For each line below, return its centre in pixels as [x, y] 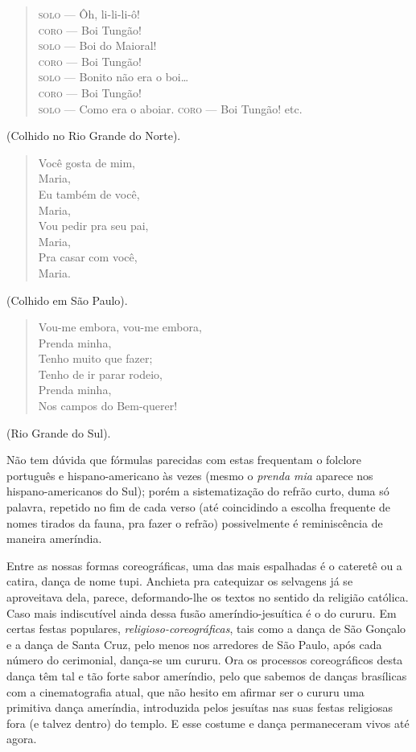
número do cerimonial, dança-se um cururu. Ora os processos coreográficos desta [205, 660]
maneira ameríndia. [54, 538]
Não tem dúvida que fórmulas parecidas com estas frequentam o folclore [184, 460]
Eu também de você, [89, 193]
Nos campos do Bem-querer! [108, 406]
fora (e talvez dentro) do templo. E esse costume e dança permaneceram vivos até [208, 723]
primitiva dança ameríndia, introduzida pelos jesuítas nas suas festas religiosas [200, 707]
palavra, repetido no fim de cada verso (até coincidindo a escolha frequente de [199, 507]
